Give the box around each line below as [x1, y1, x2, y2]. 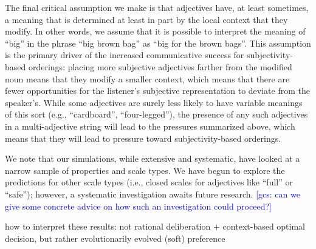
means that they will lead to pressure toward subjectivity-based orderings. [5, 131, 281, 144]
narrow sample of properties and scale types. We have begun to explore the [5, 164, 285, 176]
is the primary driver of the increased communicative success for [5, 48, 244, 61]
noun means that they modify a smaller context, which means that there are [5, 72, 290, 85]
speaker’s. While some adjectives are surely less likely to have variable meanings [5, 96, 303, 108]
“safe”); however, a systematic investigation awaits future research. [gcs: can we [5, 187, 300, 200]
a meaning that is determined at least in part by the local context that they [5, 13, 288, 25]
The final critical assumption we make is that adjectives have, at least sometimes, [5, 1, 309, 13]
